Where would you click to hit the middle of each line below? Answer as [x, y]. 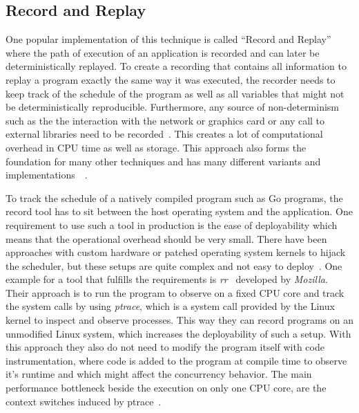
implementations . [47, 175]
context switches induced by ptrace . [84, 401]
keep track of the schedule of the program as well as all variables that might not [175, 93]
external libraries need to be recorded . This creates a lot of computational [164, 134]
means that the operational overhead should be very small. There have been [166, 238]
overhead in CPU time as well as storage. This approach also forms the [156, 147]
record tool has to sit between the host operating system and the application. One [179, 211]
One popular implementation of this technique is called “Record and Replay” [168, 39]
